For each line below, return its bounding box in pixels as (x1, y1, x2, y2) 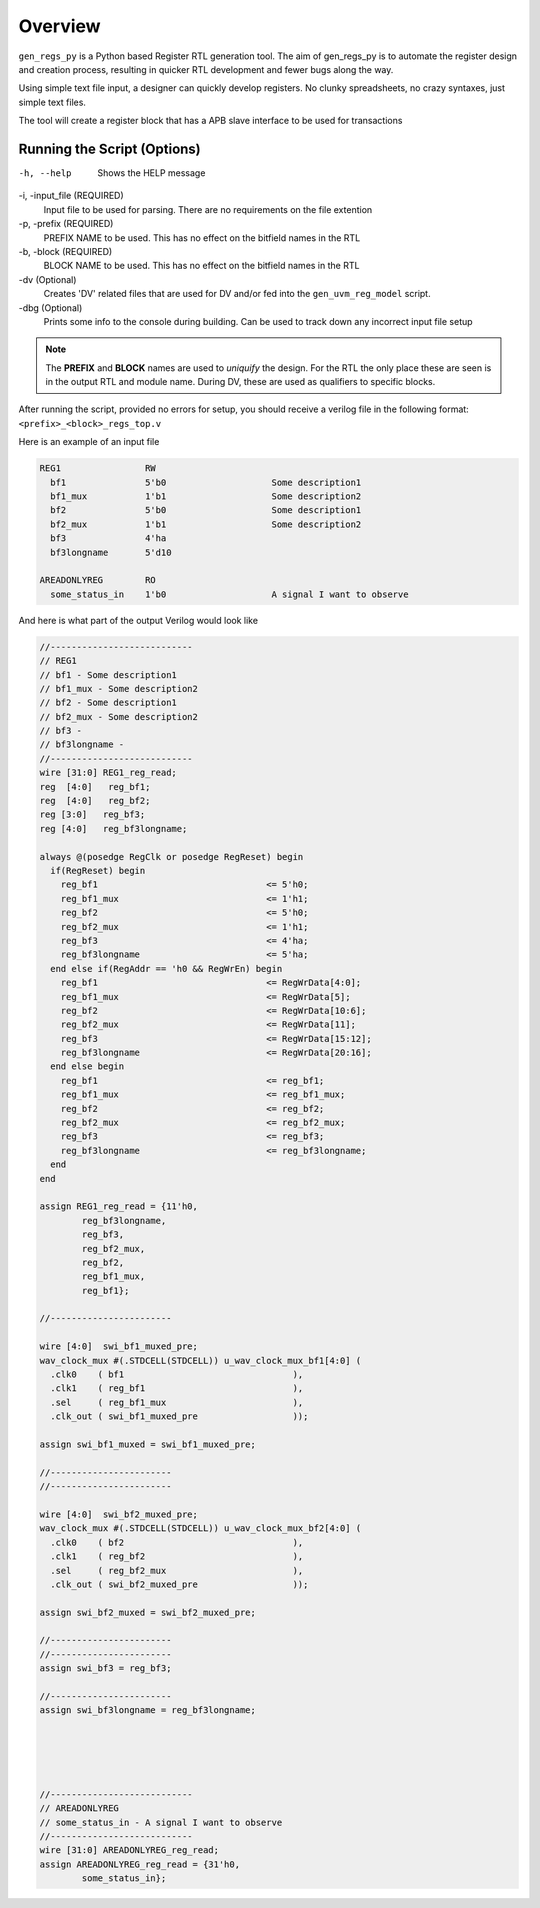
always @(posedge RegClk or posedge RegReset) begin (39, 851, 304, 862)
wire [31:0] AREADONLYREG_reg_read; (39, 1845, 220, 1856)
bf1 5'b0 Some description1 (50, 476, 362, 488)
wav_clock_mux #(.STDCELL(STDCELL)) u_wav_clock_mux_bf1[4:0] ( (39, 1355, 362, 1366)
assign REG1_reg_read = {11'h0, (39, 1201, 199, 1212)
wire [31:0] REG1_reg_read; (39, 767, 177, 779)
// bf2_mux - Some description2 (39, 711, 199, 722)
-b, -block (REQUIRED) (18, 245, 113, 257)
